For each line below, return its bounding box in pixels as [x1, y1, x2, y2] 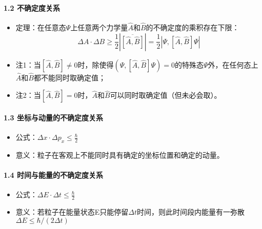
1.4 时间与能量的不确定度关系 [4, 170, 103, 180]
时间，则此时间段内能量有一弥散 [137, 206, 245, 217]
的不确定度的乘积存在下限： [146, 22, 239, 33]
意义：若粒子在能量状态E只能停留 [15, 206, 129, 217]
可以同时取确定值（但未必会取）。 [110, 90, 221, 100]
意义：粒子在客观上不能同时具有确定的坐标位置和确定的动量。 [15, 150, 224, 160]
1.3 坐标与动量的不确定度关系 [4, 112, 103, 123]
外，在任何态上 [208, 59, 258, 70]
